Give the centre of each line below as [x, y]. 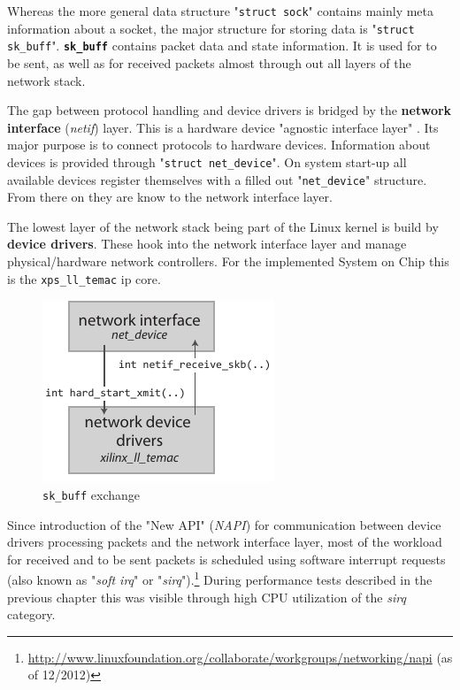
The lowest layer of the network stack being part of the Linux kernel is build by [223, 226]
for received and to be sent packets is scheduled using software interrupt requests [226, 559]
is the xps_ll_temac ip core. [84, 278]
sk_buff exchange [92, 494]
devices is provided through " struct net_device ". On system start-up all [207, 161]
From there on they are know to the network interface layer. [170, 197]
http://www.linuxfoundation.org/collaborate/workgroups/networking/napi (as [240, 657]
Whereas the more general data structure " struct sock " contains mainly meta [221, 11]
